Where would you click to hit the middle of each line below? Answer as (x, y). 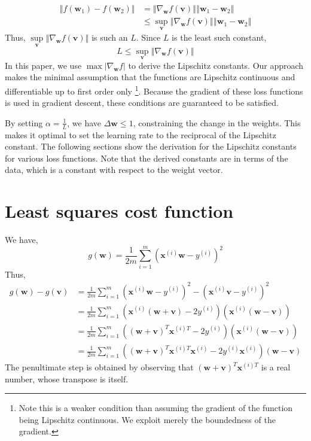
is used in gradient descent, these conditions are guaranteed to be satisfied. (142, 103)
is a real (276, 367)
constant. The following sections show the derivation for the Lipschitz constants (151, 146)
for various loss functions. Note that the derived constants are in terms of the (147, 158)
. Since (148, 37)
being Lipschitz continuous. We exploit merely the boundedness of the (147, 419)
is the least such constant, (219, 37)
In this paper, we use (43, 65)
